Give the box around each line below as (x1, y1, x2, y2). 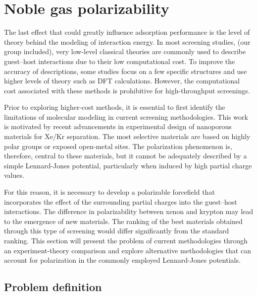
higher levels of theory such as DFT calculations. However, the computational (4, 75, 240, 86)
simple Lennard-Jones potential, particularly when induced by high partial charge (4, 160, 252, 170)
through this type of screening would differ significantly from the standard (4, 225, 229, 236)
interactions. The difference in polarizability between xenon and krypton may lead (4, 206, 254, 217)
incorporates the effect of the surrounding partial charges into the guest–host (4, 196, 237, 207)
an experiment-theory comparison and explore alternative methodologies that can (4, 245, 251, 255)
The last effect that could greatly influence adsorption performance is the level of (4, 27, 250, 37)
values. (4, 170, 24, 180)
